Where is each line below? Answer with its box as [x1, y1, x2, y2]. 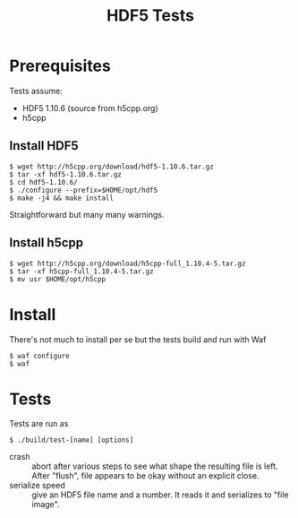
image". [31, 499, 60, 510]
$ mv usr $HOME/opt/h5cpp [9, 274, 106, 283]
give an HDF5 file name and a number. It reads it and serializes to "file [31, 489, 289, 500]
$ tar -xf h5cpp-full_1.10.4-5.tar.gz [9, 266, 154, 276]
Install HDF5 [9, 138, 79, 153]
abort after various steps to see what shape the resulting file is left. [31, 461, 279, 471]
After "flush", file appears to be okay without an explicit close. [31, 471, 260, 481]
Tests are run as [9, 419, 69, 429]
